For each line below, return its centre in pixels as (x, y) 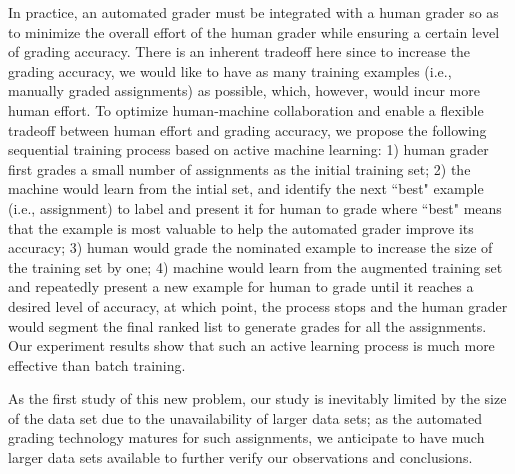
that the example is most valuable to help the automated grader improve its (241, 227)
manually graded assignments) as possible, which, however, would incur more (244, 90)
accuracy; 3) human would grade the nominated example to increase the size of (250, 247)
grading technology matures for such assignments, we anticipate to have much (246, 437)
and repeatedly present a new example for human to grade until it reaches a (241, 286)
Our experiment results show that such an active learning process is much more (251, 345)
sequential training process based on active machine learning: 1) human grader (248, 149)
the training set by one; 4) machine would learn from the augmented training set (255, 266)
